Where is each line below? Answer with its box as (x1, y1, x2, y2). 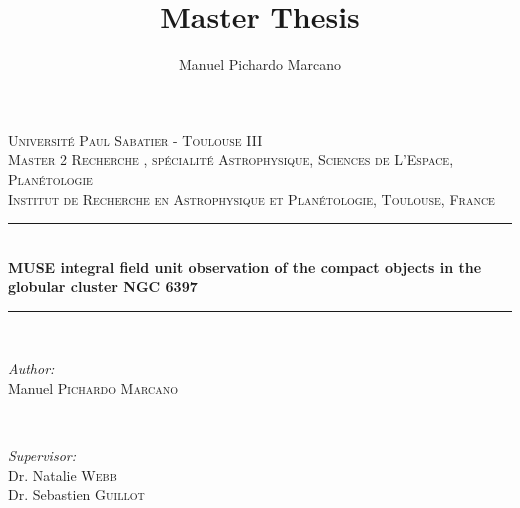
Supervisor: (8, 445, 76, 466)
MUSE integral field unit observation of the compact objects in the (8, 256, 482, 277)
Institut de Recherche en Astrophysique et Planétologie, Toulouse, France (8, 188, 495, 209)
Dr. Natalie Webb (8, 464, 117, 485)
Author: (8, 358, 55, 379)
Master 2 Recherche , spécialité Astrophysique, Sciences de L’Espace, (8, 149, 454, 170)
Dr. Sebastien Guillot (8, 484, 145, 505)
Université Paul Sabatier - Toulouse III (8, 129, 263, 150)
